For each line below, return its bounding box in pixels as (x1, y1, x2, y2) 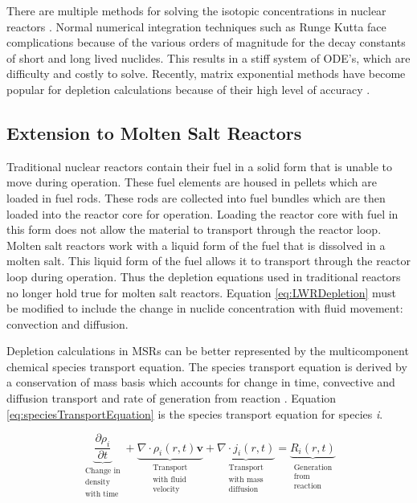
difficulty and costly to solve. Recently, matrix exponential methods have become (6, 65, 406, 82)
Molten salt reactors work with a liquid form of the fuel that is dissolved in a (6, 236, 386, 253)
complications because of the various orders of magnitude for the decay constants (6, 34, 406, 51)
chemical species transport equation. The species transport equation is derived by (6, 358, 407, 374)
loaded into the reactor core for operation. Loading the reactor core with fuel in (6, 205, 399, 222)
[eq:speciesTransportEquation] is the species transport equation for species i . (6, 405, 383, 422)
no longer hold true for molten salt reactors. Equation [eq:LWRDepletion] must (6, 284, 397, 301)
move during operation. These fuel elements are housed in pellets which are (6, 174, 377, 190)
